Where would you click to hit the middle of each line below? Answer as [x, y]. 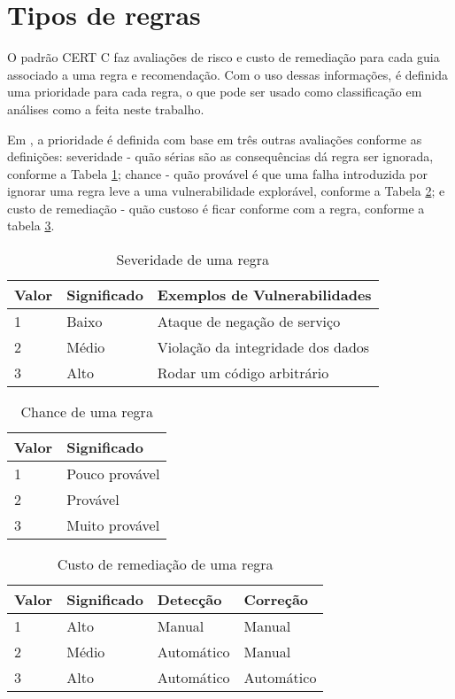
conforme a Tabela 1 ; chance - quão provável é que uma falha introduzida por [217, 173]
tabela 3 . [31, 225]
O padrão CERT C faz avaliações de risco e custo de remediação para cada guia [224, 57]
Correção [276, 600]
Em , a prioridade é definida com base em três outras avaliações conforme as [215, 139]
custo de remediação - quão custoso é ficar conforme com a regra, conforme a [216, 208]
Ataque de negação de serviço [249, 322]
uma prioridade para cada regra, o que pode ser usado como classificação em [215, 92]
